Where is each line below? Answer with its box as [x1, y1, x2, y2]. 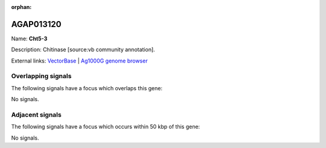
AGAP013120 [11, 19, 62, 29]
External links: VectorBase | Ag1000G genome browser [11, 57, 148, 64]
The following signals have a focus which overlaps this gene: [11, 84, 163, 91]
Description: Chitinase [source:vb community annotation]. [11, 46, 155, 54]
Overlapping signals [11, 72, 72, 81]
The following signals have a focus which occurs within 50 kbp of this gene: [11, 123, 200, 131]
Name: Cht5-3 [11, 35, 48, 42]
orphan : [11, 4, 32, 10]
